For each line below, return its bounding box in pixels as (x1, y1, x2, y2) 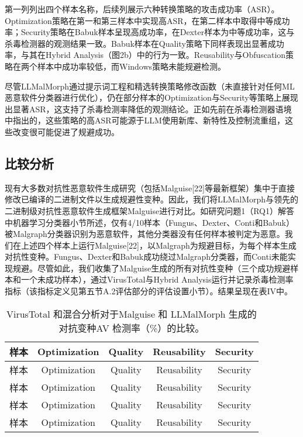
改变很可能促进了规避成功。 (12, 125, 119, 137)
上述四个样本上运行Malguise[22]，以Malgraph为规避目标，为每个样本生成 (20, 239, 297, 251)
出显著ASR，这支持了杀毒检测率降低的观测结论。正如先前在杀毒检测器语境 (5, 102, 292, 115)
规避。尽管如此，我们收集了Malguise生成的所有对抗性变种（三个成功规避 (12, 261, 291, 274)
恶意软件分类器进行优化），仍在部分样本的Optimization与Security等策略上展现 (5, 91, 298, 104)
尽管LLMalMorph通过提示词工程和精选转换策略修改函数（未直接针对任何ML (5, 80, 295, 92)
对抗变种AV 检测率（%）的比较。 (58, 321, 205, 335)
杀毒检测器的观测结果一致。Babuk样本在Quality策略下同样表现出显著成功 (5, 37, 284, 49)
